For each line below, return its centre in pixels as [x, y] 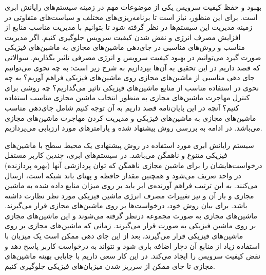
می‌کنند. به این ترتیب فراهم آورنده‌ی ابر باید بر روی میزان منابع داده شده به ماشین [131, 185]
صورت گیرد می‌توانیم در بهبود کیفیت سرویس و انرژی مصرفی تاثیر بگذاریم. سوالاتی [133, 57]
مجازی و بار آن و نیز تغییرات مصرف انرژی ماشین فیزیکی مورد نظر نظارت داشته [129, 195]
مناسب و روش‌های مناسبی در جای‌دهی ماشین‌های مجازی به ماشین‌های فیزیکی [125, 47]
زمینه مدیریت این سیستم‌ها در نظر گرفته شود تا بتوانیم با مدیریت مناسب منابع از [129, 27]
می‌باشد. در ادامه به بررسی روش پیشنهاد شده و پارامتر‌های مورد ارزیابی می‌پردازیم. [134, 128]
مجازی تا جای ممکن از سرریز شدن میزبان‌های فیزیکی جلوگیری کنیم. [110, 265]
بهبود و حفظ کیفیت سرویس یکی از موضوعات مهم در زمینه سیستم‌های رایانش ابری [133, 7]
